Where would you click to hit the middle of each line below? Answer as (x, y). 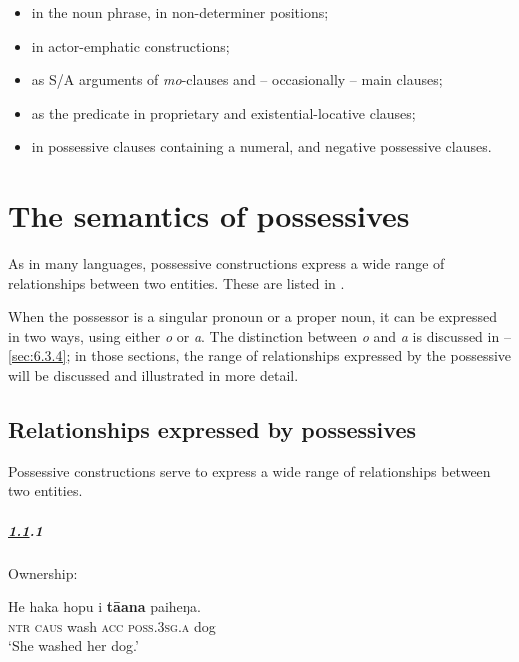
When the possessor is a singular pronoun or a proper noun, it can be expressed (252, 316)
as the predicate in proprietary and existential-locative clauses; (223, 112)
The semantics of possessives (209, 215)
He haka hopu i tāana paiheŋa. (104, 606)
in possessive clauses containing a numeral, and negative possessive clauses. (261, 146)
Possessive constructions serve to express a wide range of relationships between (249, 470)
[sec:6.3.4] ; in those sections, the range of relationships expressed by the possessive (260, 355)
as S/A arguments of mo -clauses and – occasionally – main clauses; (237, 79)
